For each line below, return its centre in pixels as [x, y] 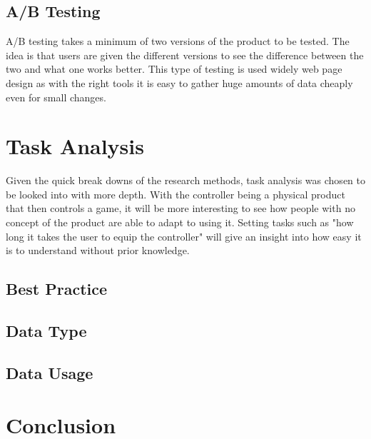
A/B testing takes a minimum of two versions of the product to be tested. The [178, 41]
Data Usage [50, 372]
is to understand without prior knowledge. [98, 250]
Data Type [46, 331]
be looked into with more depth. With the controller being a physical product [176, 194]
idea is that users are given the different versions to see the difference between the [185, 55]
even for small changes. [56, 97]
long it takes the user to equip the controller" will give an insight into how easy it [184, 236]
